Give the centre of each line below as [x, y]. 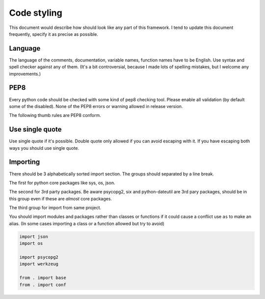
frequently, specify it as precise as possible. [53, 34]
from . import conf [43, 285]
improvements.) [25, 74]
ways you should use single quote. [44, 148]
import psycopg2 [39, 257]
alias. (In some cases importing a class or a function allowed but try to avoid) [87, 223]
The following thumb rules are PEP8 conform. [55, 115]
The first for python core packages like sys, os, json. [62, 183]
